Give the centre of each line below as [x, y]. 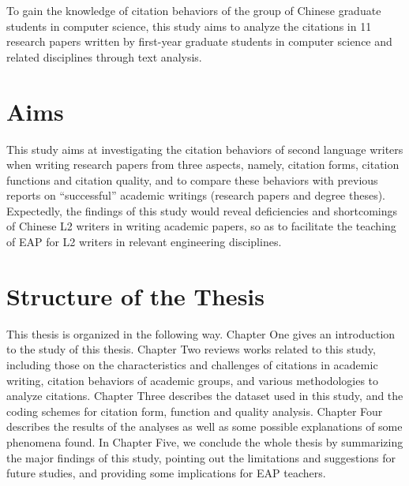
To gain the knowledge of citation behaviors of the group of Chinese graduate [194, 10]
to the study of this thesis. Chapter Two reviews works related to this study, [191, 349]
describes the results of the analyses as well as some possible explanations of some [204, 426]
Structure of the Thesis [135, 295]
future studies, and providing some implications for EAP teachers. [166, 473]
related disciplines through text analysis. [104, 56]
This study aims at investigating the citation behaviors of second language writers [205, 149]
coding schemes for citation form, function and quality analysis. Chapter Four [195, 411]
